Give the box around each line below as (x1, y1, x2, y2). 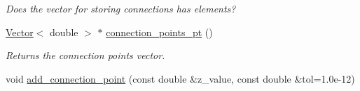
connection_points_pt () (106, 24, 213, 39)
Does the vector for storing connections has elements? (6, 1, 236, 15)
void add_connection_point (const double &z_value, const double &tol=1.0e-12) (6, 71, 355, 85)
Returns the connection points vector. (6, 48, 165, 63)
